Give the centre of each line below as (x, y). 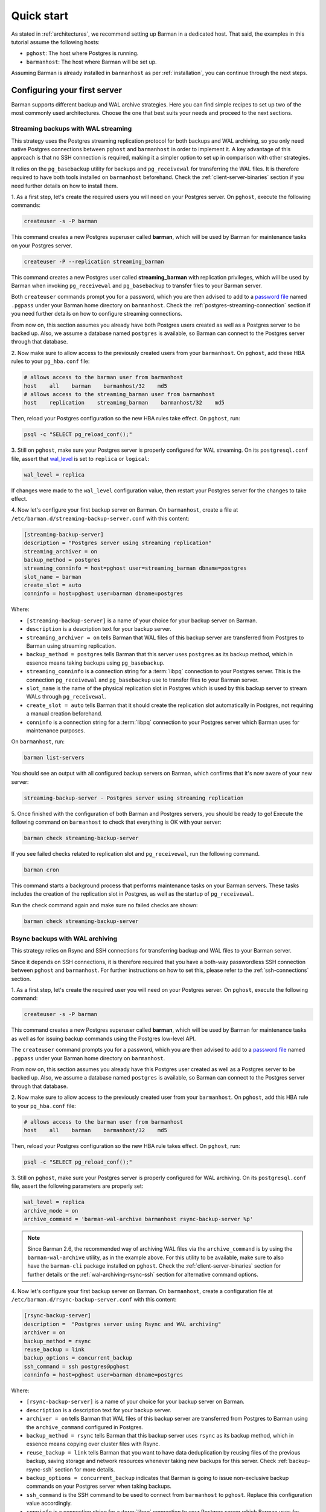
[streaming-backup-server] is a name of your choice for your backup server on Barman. (142, 621)
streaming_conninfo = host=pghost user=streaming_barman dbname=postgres (135, 568)
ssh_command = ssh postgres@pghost (76, 1366)
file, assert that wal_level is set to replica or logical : (80, 458)
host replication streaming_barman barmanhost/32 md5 (124, 403)
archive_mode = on (51, 1211)
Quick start (40, 16)
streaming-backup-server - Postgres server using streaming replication (134, 798)
